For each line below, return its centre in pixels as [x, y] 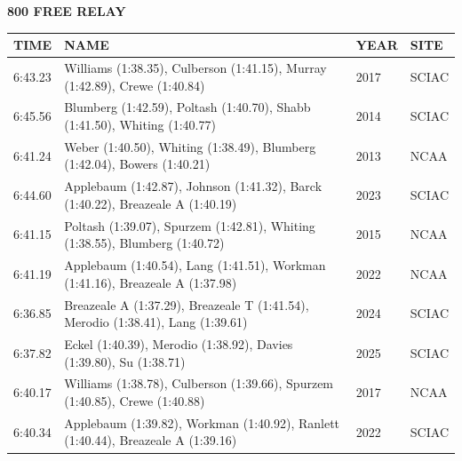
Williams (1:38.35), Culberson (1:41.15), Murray [195, 67]
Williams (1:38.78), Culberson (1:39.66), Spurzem [199, 383]
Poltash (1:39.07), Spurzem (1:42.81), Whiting [190, 225]
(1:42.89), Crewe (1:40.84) [135, 85]
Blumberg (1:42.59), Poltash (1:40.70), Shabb [187, 107]
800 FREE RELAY [67, 11]
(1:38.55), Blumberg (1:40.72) [144, 243]
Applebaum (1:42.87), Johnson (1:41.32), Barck [193, 186]
